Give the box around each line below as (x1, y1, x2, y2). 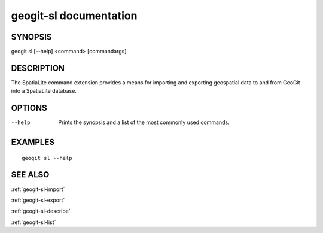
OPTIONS (11, 103, 47, 113)
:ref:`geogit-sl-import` (11, 186, 65, 193)
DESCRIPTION (11, 63, 65, 73)
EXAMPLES (11, 137, 55, 147)
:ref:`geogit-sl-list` (11, 219, 56, 226)
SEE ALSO (11, 170, 50, 180)
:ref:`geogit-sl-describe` (11, 207, 71, 215)
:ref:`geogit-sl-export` (11, 196, 65, 204)
